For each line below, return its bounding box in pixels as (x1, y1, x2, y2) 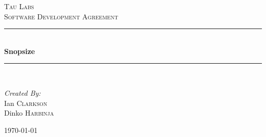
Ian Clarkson (4, 97, 48, 108)
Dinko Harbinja (4, 107, 54, 118)
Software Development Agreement (4, 11, 118, 21)
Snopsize (4, 45, 35, 56)
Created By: (4, 87, 41, 98)
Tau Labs (4, 1, 34, 11)
